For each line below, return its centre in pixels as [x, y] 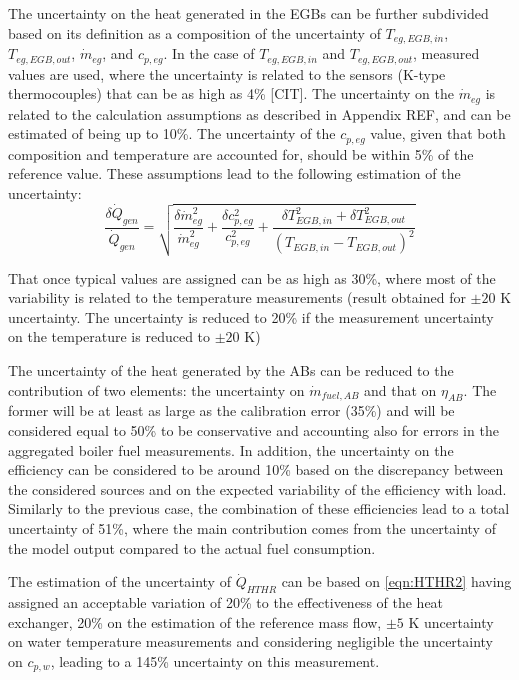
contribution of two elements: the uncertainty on [156, 389]
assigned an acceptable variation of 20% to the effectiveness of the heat [226, 601]
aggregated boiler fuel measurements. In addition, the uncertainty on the [231, 449]
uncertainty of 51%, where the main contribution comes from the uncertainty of [252, 527]
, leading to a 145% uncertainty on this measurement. [215, 660]
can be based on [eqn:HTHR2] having [396, 581]
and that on [400, 389]
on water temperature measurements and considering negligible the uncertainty [251, 641]
